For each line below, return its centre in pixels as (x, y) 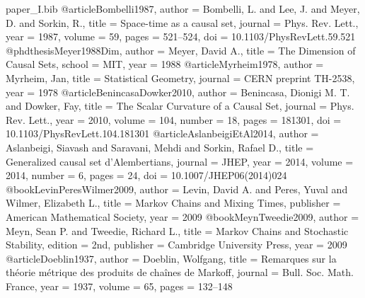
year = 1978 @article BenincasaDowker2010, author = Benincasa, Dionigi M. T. (178, 92)
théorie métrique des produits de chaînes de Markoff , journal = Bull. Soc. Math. (180, 272)
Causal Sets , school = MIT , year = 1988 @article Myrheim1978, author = (165, 64)
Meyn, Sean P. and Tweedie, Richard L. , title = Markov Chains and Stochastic (177, 230)
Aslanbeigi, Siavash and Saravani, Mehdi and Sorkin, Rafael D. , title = (160, 147)
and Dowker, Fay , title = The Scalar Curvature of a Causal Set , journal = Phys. (180, 106)
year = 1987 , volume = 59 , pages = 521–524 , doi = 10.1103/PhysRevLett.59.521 (181, 36)
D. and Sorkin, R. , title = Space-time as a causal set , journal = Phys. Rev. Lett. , (182, 22)
